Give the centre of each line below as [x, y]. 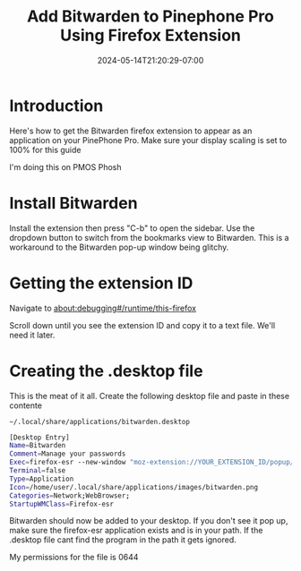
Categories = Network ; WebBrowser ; [69, 495]
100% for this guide [45, 149]
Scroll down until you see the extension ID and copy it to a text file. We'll [142, 325]
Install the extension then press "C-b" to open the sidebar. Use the [132, 228]
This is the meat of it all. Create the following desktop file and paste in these [149, 396]
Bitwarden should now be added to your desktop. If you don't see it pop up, [149, 521]
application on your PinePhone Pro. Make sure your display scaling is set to [148, 140]
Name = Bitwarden [38, 446]
